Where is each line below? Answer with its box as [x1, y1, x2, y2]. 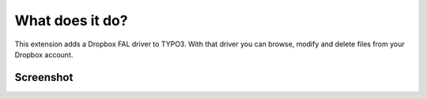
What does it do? [14, 12, 128, 29]
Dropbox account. [14, 49, 74, 59]
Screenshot [14, 71, 74, 84]
